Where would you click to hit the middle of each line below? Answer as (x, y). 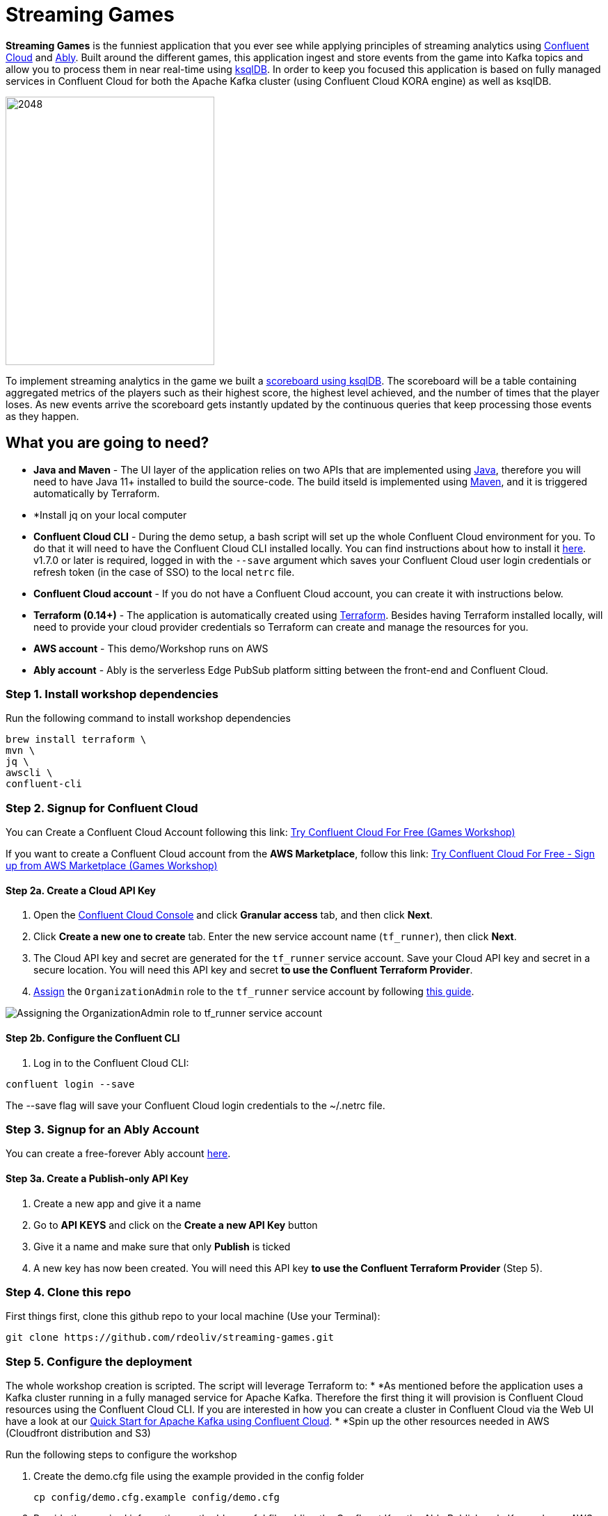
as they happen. (42, 416)
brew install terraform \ (76, 740)
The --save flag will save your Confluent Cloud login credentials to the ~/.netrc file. (195, 1105)
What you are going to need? (107, 443)
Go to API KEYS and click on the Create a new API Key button (176, 1225)
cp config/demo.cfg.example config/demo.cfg (157, 1497)
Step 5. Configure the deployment (99, 1361)
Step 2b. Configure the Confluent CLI (93, 1038)
